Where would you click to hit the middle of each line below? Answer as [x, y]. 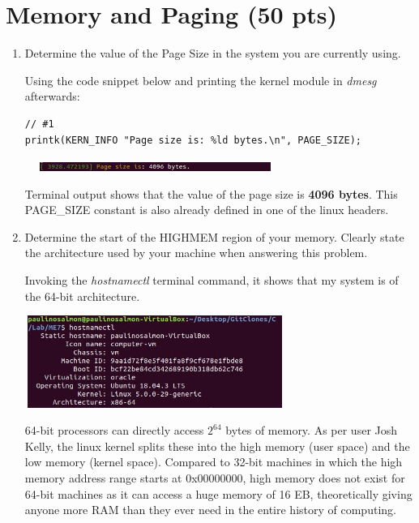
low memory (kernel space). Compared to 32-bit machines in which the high [214, 462]
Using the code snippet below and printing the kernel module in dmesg [201, 80]
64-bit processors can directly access [114, 430]
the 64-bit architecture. [82, 296]
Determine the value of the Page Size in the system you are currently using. [213, 53]
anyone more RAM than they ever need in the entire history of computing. [210, 510]
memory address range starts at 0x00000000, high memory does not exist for [215, 478]
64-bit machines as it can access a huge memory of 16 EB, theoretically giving [218, 493]
